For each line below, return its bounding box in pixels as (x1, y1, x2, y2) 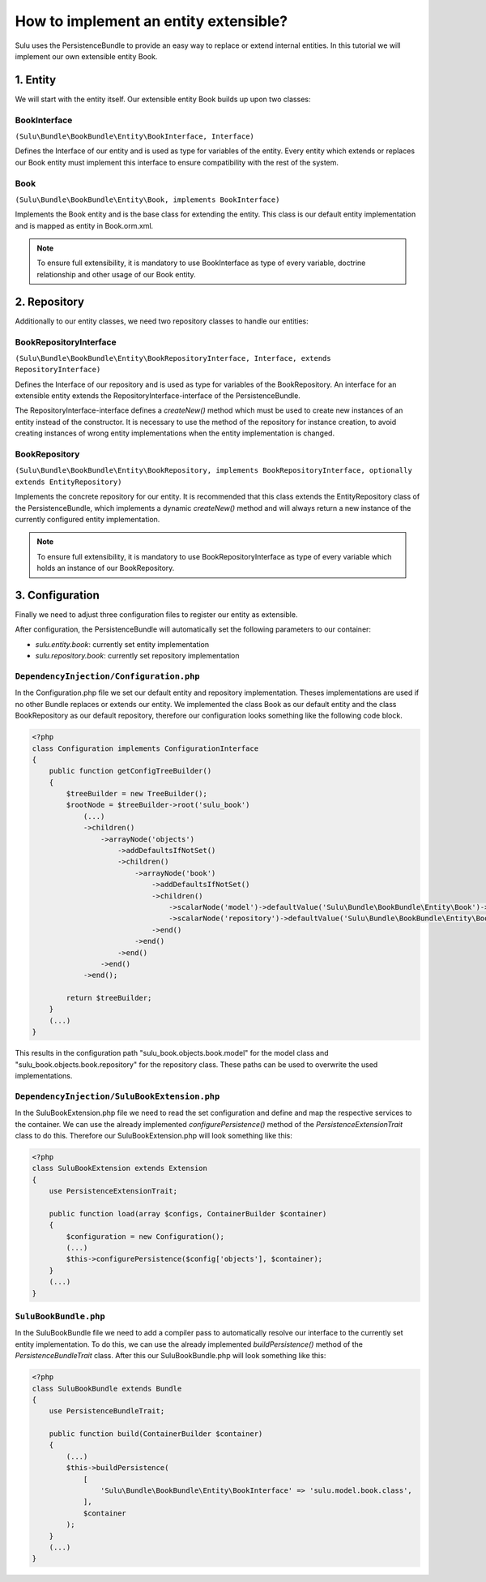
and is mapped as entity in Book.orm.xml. (15, 221, 154, 230)
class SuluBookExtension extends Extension (32, 1164, 208, 1173)
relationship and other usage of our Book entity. (36, 269, 196, 279)
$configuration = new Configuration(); (66, 1232, 224, 1241)
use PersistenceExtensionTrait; (49, 1186, 178, 1196)
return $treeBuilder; (66, 993, 152, 1003)
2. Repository (15, 294, 85, 308)
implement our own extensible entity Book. (15, 51, 158, 61)
